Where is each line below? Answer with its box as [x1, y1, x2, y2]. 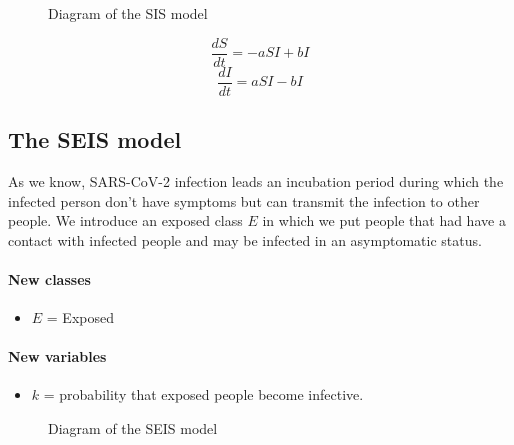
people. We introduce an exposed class [8, 210, 243, 231]
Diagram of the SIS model [48, 3, 208, 23]
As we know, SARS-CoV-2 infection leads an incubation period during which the [8, 170, 504, 191]
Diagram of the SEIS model [48, 418, 218, 439]
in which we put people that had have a [262, 210, 506, 231]
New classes [8, 268, 91, 289]
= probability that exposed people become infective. [43, 384, 364, 405]
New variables [8, 346, 107, 367]
